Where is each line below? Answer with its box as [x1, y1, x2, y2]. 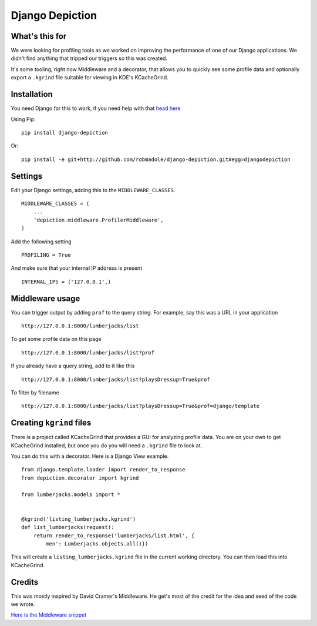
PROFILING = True [21, 252, 71, 258]
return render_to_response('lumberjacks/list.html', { [33, 532, 195, 539]
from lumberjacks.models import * [21, 491, 120, 498]
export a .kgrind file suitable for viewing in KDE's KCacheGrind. [11, 74, 168, 81]
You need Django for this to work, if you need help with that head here [11, 105, 181, 112]
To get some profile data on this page [11, 336, 102, 343]
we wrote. [11, 601, 35, 608]
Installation [11, 89, 53, 99]
